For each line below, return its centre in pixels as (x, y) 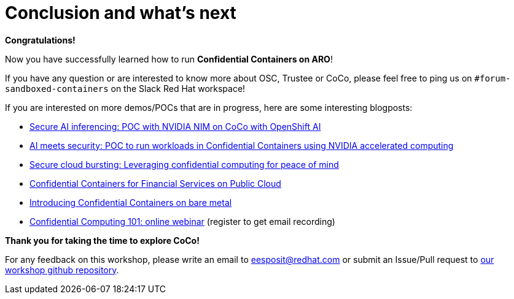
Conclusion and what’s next (121, 13)
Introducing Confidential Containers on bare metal (131, 202)
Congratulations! (40, 40)
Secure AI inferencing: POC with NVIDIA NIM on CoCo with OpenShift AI (175, 126)
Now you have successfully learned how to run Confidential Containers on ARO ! (169, 59)
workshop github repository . (62, 270)
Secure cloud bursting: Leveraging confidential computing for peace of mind (184, 164)
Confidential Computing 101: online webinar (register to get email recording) (182, 221)
